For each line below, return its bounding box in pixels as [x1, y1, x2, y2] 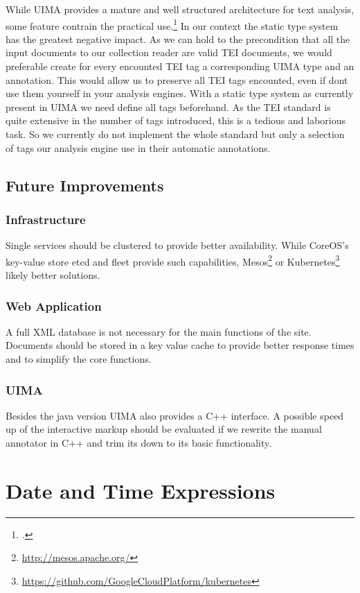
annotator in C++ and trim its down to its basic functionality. [6, 436, 272, 450]
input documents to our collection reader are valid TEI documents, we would [6, 45, 332, 60]
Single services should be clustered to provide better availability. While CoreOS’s [6, 238, 349, 252]
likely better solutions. [6, 268, 100, 282]
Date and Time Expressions [6, 476, 276, 504]
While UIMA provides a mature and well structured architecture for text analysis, [6, 2, 354, 16]
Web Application [6, 297, 102, 314]
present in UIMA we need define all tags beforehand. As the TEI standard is [6, 99, 331, 114]
